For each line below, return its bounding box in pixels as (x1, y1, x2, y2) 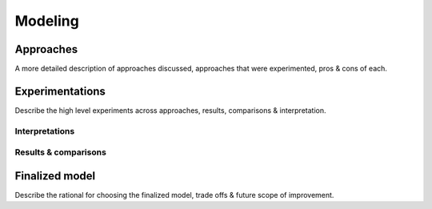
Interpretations (14, 125, 75, 136)
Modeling (14, 12, 79, 30)
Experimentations (14, 84, 106, 98)
